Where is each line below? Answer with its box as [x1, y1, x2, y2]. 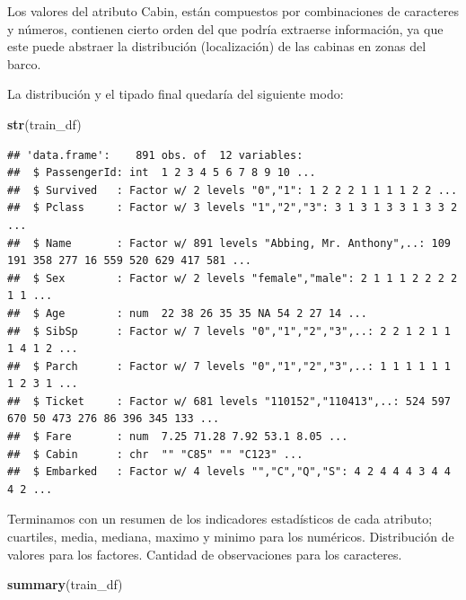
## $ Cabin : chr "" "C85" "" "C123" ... [7, 447, 303, 461]
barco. [7, 54, 41, 73]
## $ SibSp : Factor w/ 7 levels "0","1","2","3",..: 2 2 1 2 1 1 [7, 324, 451, 338]
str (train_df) [7, 114, 82, 133]
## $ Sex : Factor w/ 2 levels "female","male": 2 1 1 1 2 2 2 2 [7, 271, 458, 285]
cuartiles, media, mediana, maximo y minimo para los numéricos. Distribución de [7, 527, 454, 546]
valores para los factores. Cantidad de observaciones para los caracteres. [7, 544, 402, 563]
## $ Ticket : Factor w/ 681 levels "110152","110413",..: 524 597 [7, 394, 451, 408]
